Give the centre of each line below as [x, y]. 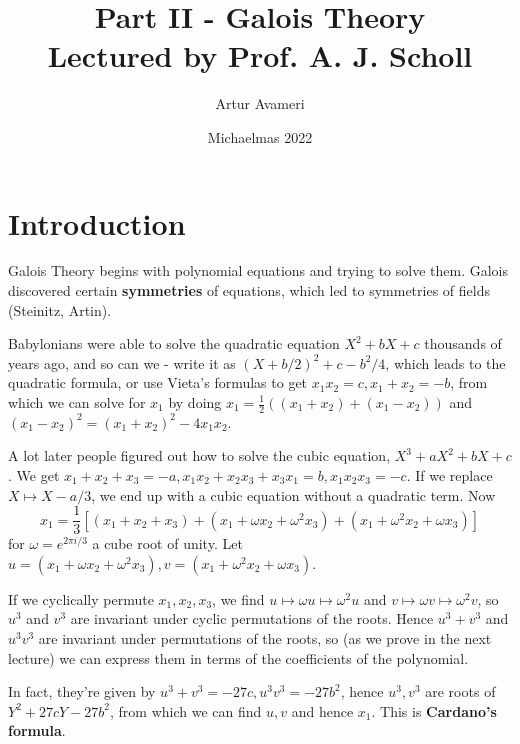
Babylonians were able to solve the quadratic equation [174, 343]
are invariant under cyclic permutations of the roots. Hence [252, 618]
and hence [322, 710]
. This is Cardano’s [434, 710]
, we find [238, 598]
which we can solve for [77, 402]
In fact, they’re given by [82, 691]
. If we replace [449, 475]
